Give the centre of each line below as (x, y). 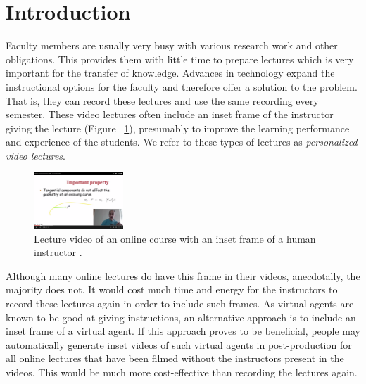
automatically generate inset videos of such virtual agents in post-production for (179, 344)
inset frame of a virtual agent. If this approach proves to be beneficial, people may (183, 331)
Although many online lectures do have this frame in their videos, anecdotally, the (183, 275)
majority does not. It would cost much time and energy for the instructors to (172, 289)
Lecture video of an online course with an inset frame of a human (175, 238)
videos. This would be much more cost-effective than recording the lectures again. (182, 372)
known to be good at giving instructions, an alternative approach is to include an (181, 317)
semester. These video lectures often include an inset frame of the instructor (170, 114)
